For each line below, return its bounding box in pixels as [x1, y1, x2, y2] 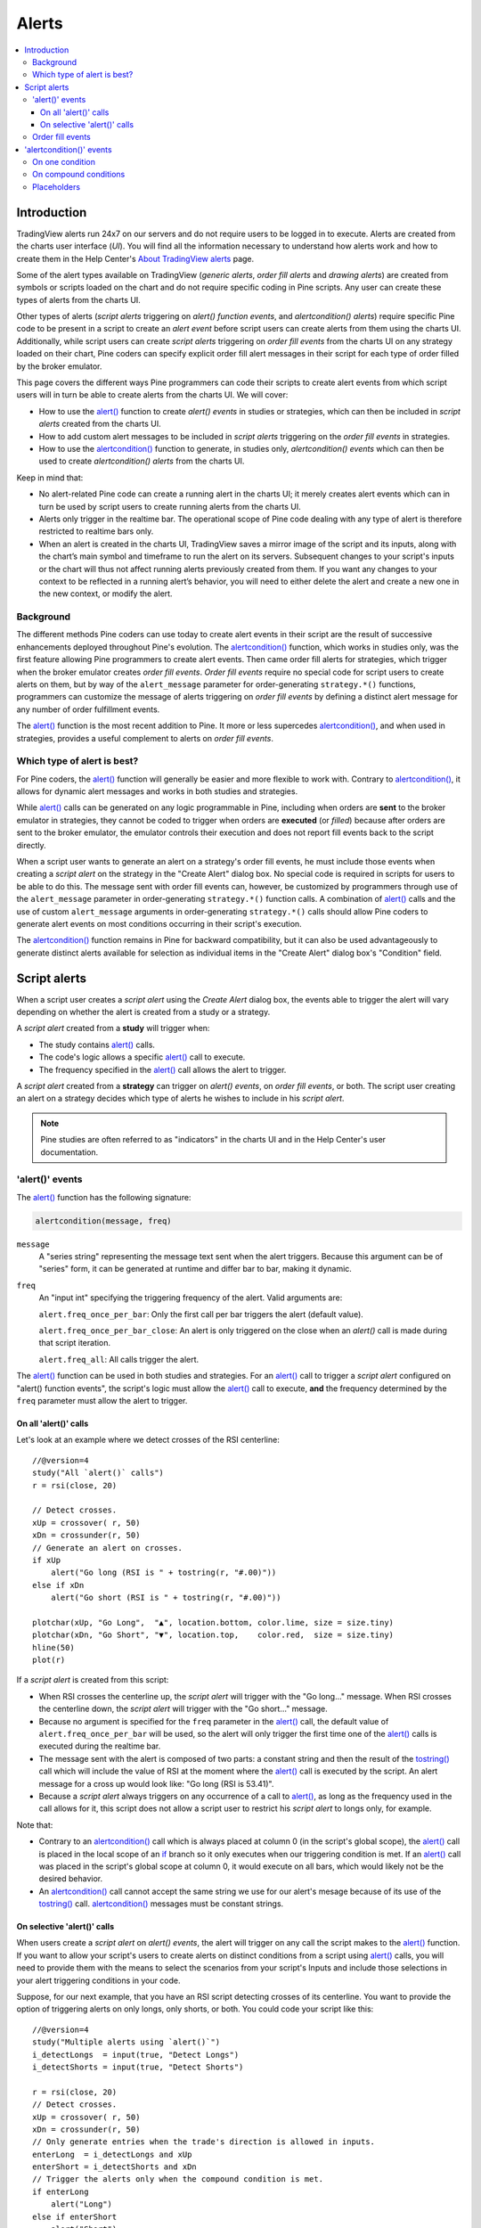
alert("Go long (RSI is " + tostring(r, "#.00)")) [50, 1568, 277, 1577]
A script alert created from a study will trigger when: [16, 1023, 210, 1034]
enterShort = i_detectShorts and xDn [32, 2162, 198, 2172]
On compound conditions [32, 169, 126, 180]
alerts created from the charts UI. [38, 419, 162, 430]
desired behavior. [38, 1873, 102, 1884]
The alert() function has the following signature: [16, 1192, 192, 1202]
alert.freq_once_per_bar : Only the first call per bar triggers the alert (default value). [38, 1308, 364, 1319]
